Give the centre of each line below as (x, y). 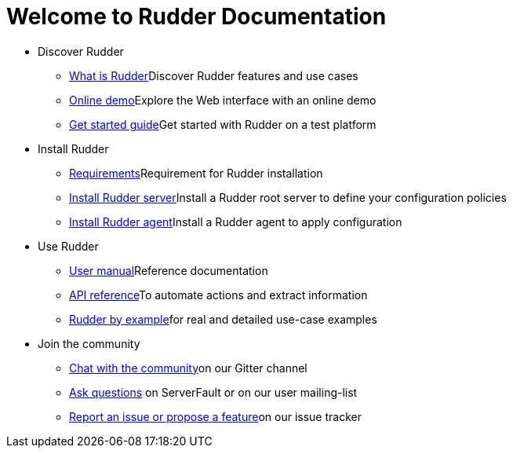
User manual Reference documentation (169, 270)
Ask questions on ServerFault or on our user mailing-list (213, 392)
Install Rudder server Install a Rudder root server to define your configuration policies (288, 197)
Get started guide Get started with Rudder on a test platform (223, 124)
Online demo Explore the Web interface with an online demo (223, 100)
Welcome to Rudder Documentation (196, 16)
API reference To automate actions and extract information (218, 295)
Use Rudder (68, 246)
